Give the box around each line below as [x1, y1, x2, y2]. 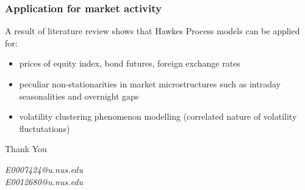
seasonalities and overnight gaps [19, 89, 139, 102]
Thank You [5, 142, 47, 155]
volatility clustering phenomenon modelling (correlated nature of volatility [19, 110, 297, 123]
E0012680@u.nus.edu [5, 175, 83, 188]
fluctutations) [19, 122, 70, 134]
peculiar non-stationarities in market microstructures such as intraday [19, 78, 281, 90]
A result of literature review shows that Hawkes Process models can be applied [5, 24, 300, 37]
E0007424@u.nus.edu [5, 163, 83, 175]
